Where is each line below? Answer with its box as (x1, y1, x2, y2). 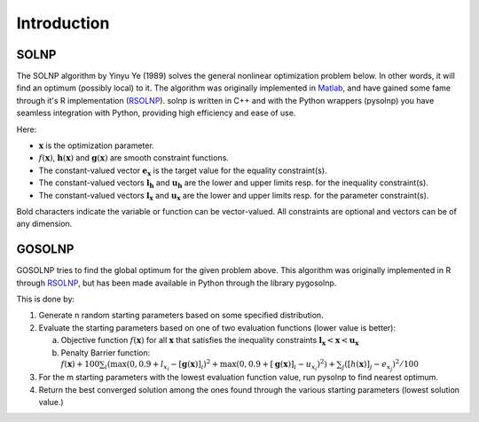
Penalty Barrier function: (60, 347, 151, 358)
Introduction (16, 13, 110, 33)
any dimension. (16, 218, 73, 230)
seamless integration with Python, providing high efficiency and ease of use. (16, 107, 296, 119)
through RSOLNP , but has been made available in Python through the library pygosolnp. (16, 277, 337, 288)
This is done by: (16, 293, 75, 305)
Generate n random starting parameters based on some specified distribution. (38, 310, 324, 321)
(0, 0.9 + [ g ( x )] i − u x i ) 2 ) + (236, 357, 336, 372)
